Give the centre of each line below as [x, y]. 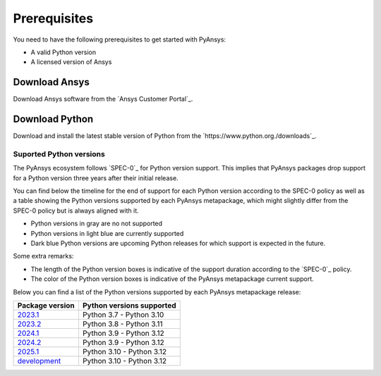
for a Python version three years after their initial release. [96, 178]
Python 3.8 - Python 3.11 [122, 324]
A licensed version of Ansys [71, 62]
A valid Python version [64, 52]
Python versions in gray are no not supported [96, 224]
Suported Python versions [59, 153]
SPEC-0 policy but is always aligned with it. [76, 211]
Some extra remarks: [43, 256]
